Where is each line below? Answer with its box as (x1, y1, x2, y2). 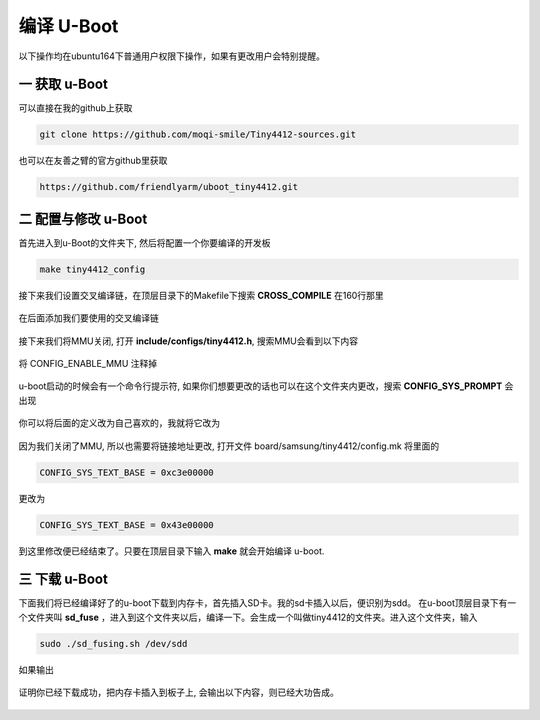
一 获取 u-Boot (18, 76, 109, 93)
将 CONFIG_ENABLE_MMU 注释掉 (18, 358, 158, 370)
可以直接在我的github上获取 (18, 102, 133, 114)
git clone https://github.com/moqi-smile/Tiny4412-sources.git (39, 129, 357, 140)
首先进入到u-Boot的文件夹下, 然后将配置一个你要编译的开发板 (18, 236, 271, 249)
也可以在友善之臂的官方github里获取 (18, 155, 168, 167)
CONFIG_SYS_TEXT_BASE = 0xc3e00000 (39, 466, 214, 478)
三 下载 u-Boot (18, 571, 109, 588)
